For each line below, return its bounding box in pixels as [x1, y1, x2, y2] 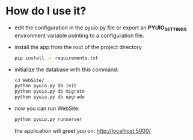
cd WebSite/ [14, 77, 44, 83]
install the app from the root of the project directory [14, 43, 142, 50]
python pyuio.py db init [14, 83, 77, 89]
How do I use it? [5, 4, 87, 18]
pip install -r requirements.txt [14, 55, 99, 61]
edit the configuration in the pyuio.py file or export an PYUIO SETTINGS [14, 24, 187, 32]
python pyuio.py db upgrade [14, 94, 85, 100]
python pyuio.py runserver [14, 117, 82, 123]
